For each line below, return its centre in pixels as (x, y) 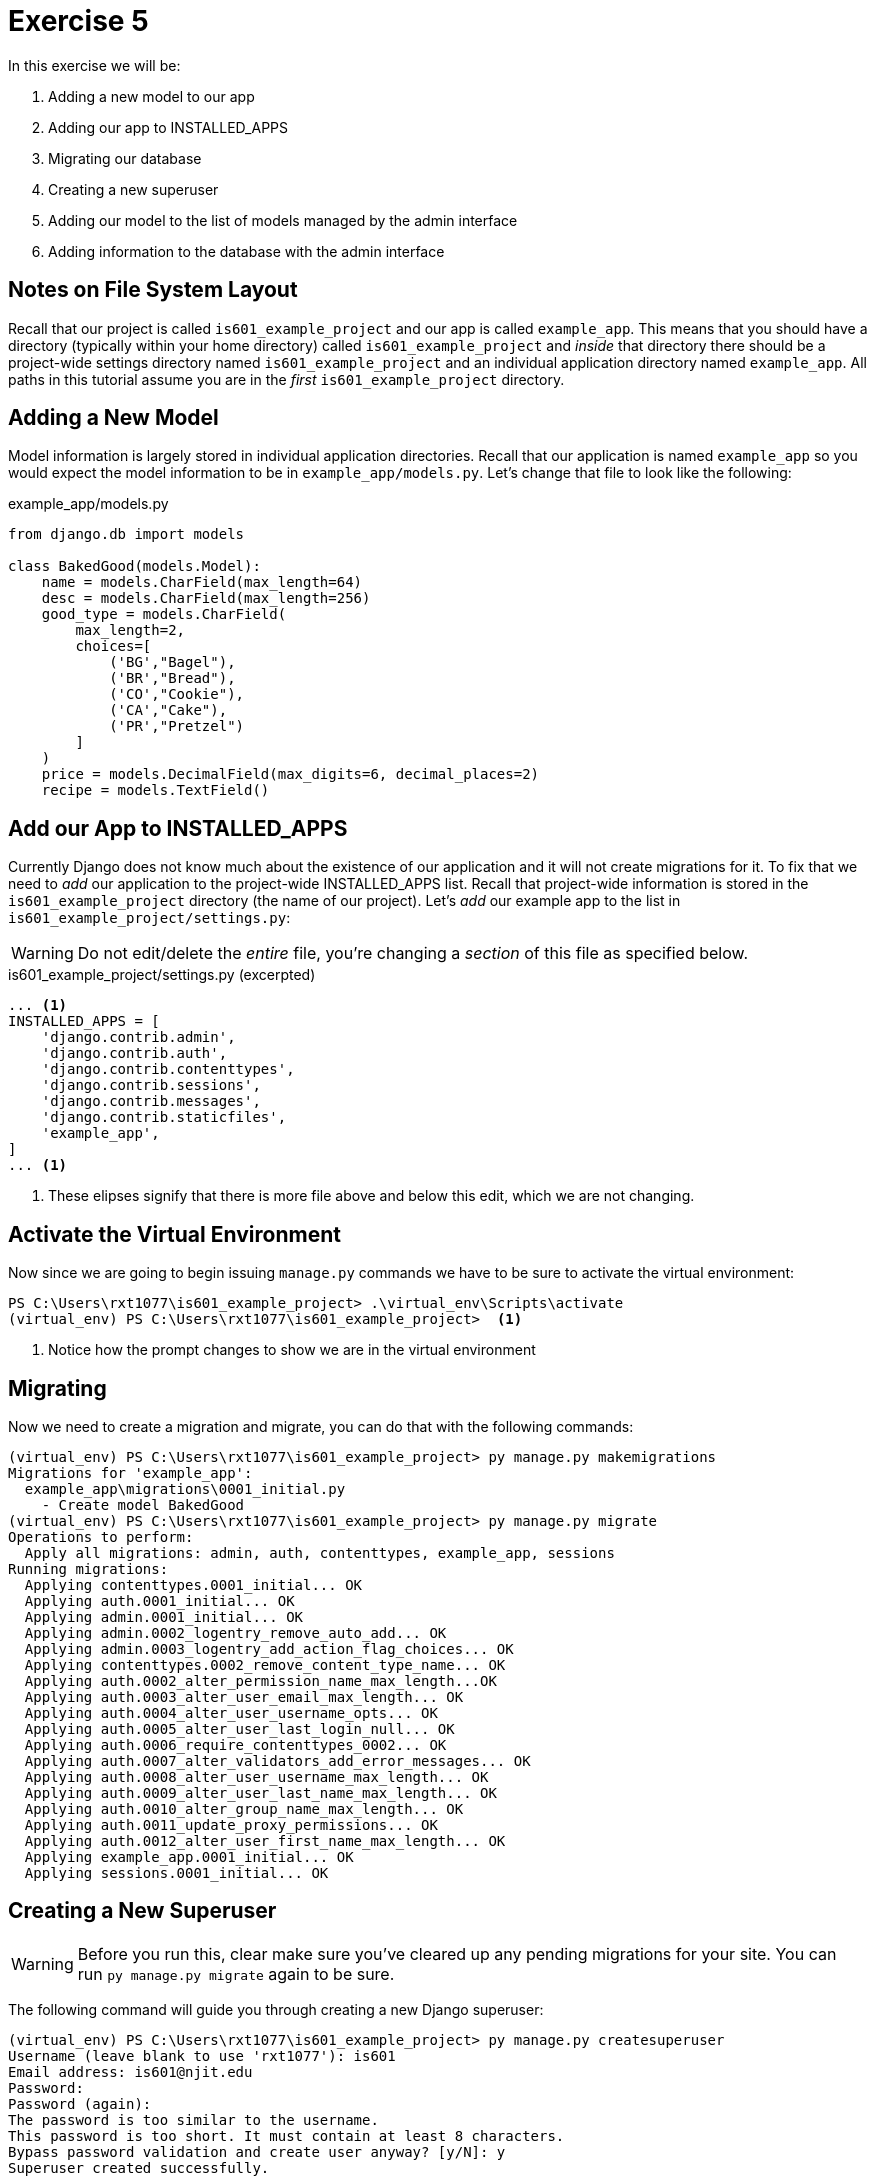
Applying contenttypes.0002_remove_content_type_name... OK (265, 1664)
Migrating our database (125, 158)
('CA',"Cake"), (168, 710)
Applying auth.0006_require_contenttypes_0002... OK (235, 1744)
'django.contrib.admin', (138, 1037)
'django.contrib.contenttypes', (168, 1069)
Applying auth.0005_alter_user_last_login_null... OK (239, 1728)
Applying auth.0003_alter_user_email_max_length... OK (244, 1696)
